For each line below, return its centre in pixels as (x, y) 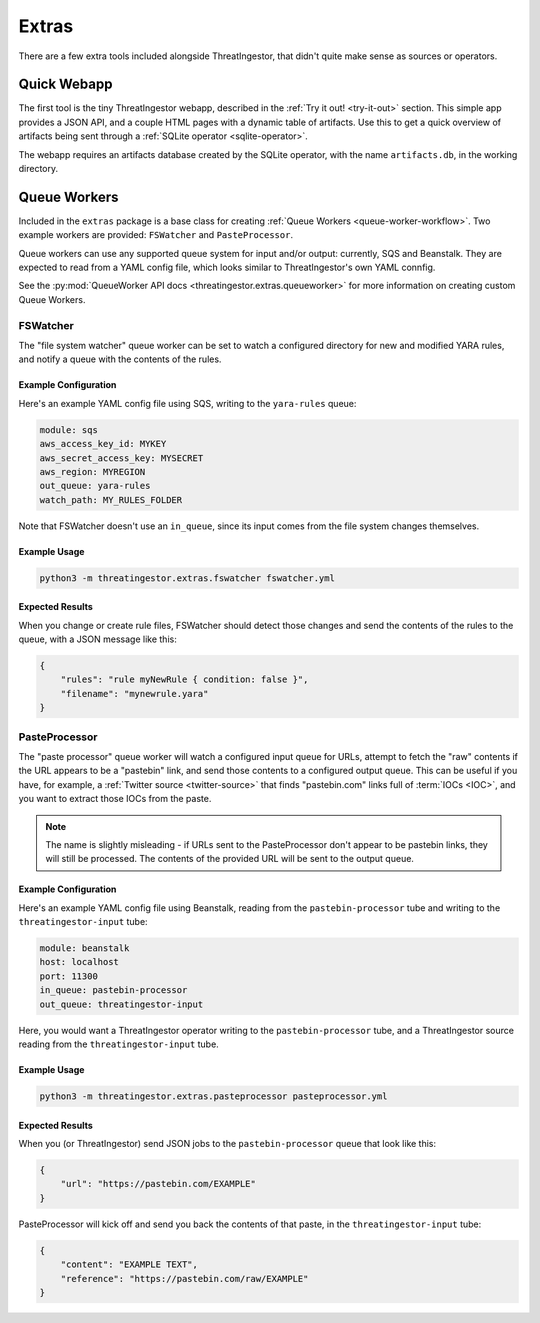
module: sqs (69, 429)
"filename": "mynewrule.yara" (134, 693)
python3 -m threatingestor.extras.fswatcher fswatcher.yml (187, 578)
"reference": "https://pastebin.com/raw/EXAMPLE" (184, 1278)
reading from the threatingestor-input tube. (118, 1044)
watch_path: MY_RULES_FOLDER (111, 499)
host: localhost (79, 962)
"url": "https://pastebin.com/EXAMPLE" (158, 1184)
